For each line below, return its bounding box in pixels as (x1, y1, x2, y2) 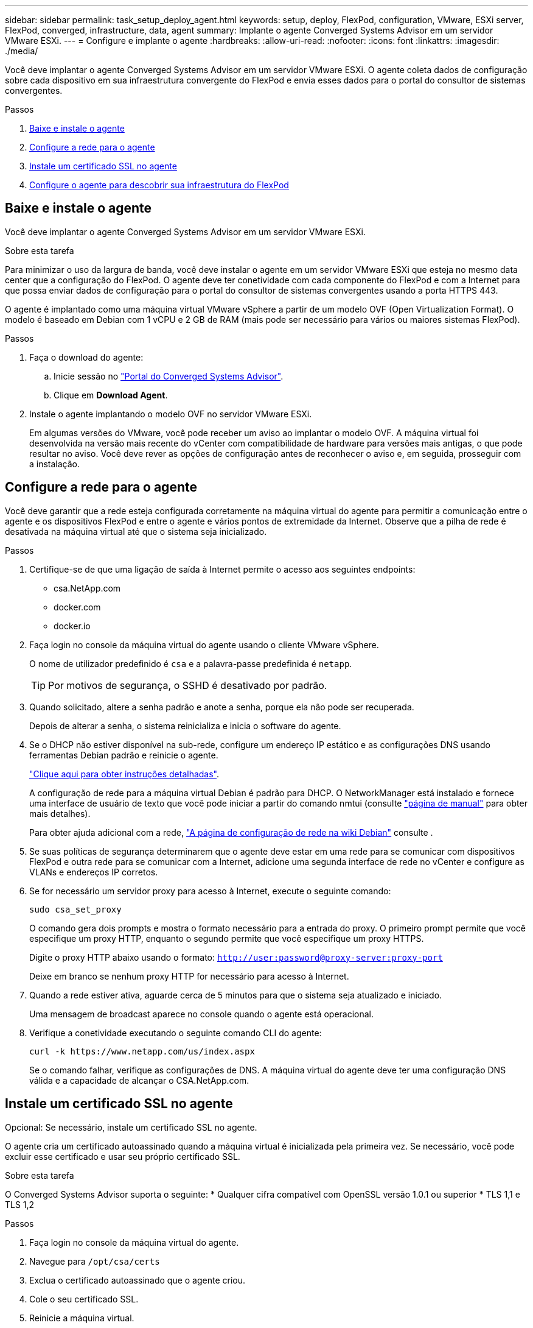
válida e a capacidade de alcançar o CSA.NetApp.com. (29, 1075, 249, 1086)
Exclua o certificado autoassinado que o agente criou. (29, 1274, 246, 1285)
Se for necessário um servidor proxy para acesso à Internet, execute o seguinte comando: (29, 885, 391, 896)
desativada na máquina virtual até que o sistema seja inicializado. (5, 526, 267, 537)
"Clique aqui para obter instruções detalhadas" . (29, 768, 220, 779)
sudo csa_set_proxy (29, 904, 122, 914)
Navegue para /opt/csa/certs (29, 1256, 160, 1266)
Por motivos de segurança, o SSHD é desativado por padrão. (48, 679, 327, 691)
